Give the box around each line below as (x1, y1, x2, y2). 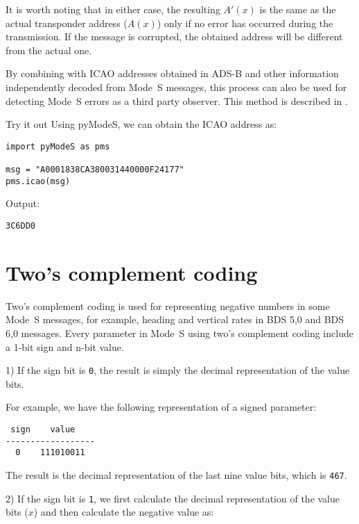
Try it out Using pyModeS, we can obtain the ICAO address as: (6, 117, 277, 131)
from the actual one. (6, 42, 92, 57)
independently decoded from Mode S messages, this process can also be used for (6, 79, 347, 94)
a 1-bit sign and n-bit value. (6, 339, 124, 354)
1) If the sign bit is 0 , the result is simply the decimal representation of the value (6, 363, 350, 377)
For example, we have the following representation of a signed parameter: (6, 400, 317, 414)
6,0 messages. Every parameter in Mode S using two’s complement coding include (6, 325, 353, 340)
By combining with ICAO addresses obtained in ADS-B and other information (6, 66, 339, 81)
